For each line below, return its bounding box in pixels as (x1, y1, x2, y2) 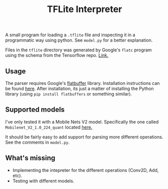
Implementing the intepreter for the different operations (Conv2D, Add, (12, 167, 159, 173)
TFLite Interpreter (47, 4, 122, 15)
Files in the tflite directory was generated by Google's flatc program (5, 47, 152, 53)
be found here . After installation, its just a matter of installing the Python (5, 85, 154, 91)
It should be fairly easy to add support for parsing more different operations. (5, 134, 163, 140)
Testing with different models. (12, 177, 74, 184)
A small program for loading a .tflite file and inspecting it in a (5, 32, 136, 38)
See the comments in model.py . (5, 139, 70, 145)
